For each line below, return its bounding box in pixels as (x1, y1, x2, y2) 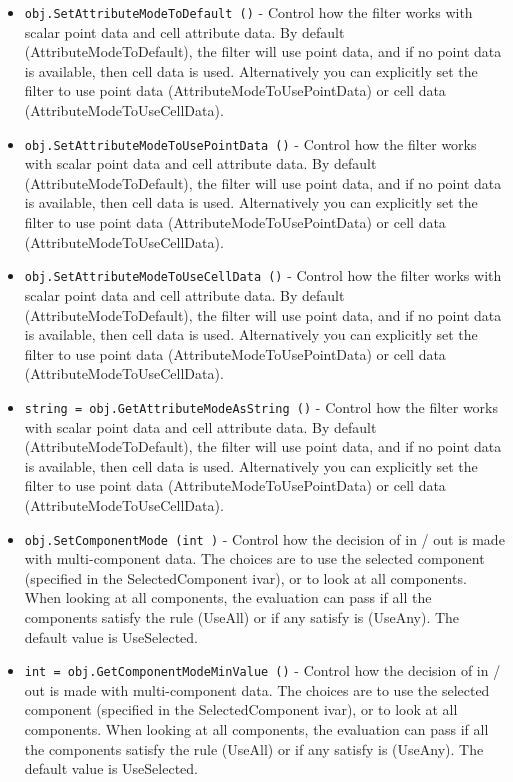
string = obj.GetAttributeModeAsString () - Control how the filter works (24, 396, 498, 417)
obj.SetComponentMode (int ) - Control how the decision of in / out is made (24, 528, 505, 549)
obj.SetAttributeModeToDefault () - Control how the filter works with (24, 2, 473, 22)
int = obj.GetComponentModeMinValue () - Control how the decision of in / (24, 660, 501, 681)
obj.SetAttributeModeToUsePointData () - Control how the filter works (24, 133, 477, 154)
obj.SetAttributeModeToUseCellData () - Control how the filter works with (24, 265, 502, 286)
